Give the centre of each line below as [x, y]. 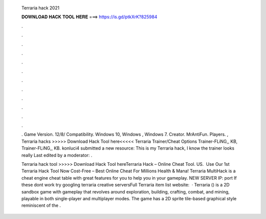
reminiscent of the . [41, 205]
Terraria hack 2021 [40, 8]
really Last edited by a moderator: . [57, 155]
